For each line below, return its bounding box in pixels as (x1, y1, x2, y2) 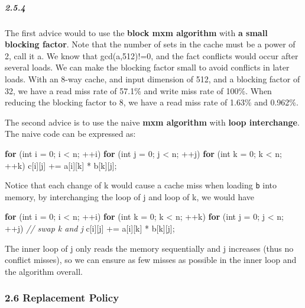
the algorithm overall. (5, 265, 83, 277)
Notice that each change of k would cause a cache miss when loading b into (5, 179, 277, 191)
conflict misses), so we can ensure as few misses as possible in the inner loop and (5, 254, 297, 266)
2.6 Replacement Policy (5, 290, 119, 305)
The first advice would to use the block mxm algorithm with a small (5, 26, 268, 38)
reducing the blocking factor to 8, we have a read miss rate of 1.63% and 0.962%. (5, 96, 298, 108)
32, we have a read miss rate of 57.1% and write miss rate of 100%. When (5, 84, 272, 97)
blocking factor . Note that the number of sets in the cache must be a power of (5, 38, 296, 50)
